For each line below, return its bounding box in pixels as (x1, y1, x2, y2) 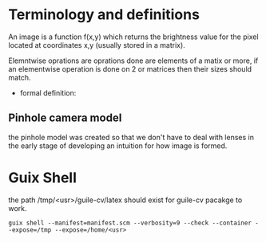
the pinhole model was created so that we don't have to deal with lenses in (8, 132, 254, 142)
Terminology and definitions (8, 6, 200, 24)
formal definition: (19, 88, 77, 97)
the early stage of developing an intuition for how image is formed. (8, 141, 228, 150)
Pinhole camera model (8, 111, 122, 125)
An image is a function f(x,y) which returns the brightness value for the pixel (8, 32, 259, 41)
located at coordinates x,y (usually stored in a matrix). (8, 40, 185, 49)
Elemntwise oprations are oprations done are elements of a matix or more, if (8, 56, 259, 65)
